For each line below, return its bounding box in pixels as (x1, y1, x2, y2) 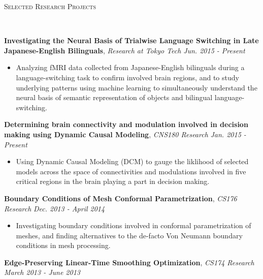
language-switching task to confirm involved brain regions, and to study (16, 72, 239, 82)
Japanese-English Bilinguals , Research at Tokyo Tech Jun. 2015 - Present (4, 45, 245, 55)
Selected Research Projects (4, 1, 96, 11)
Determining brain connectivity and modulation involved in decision (4, 119, 248, 130)
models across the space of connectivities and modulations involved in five (16, 166, 246, 176)
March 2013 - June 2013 (4, 267, 80, 277)
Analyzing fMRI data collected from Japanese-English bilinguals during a (16, 62, 245, 73)
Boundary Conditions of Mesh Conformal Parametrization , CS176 (4, 193, 237, 203)
